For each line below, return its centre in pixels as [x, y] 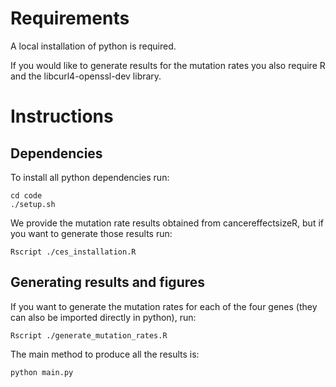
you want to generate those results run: [91, 233]
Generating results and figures [108, 282]
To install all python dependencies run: [90, 177]
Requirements [70, 18]
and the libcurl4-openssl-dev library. [86, 76]
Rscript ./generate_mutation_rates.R [89, 335]
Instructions [62, 116]
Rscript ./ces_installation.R [73, 252]
